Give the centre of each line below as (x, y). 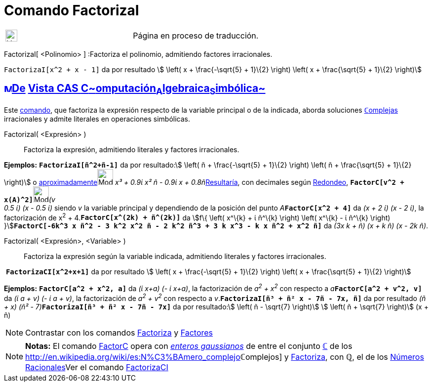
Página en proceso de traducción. (196, 35)
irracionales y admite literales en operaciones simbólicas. (97, 119)
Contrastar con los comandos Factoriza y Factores (119, 332)
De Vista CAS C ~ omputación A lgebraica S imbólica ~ (139, 89)
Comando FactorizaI (72, 10)
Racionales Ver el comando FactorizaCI (97, 367)
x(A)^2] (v (30, 199)
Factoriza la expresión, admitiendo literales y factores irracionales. (132, 149)
